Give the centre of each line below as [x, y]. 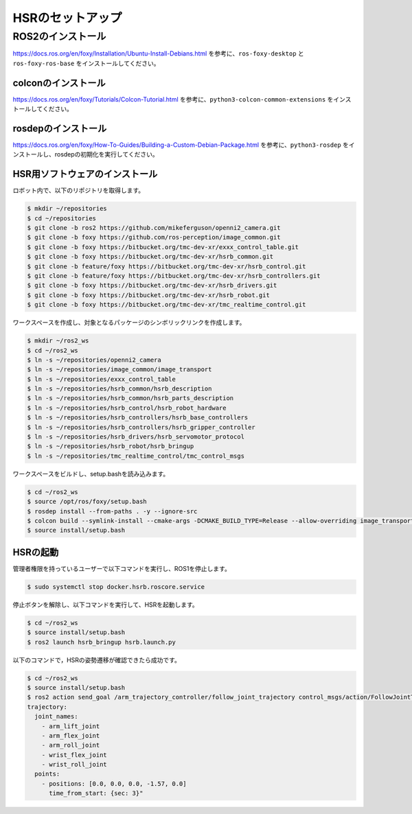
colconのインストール [59, 83]
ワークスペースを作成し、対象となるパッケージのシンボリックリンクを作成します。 [129, 323]
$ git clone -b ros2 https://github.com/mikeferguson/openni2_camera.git [154, 228]
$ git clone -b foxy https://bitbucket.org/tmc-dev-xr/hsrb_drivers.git [152, 286]
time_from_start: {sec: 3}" [96, 793]
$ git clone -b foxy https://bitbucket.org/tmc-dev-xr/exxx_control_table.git [163, 247]
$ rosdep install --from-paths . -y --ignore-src [112, 511]
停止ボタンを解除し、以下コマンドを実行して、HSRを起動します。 [105, 605]
